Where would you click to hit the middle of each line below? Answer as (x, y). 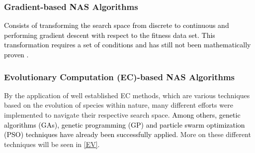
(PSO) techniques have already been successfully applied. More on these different (127, 134)
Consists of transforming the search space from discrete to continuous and (117, 25)
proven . (16, 54)
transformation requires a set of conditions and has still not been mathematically (127, 45)
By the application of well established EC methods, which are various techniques (127, 95)
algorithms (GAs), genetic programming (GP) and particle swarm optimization (125, 124)
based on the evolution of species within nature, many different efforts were (119, 105)
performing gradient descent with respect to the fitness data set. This (110, 35)
